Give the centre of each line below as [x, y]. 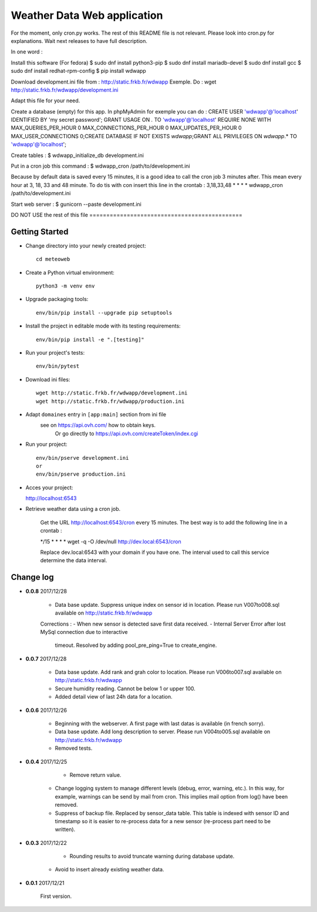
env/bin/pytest [58, 366]
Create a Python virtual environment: [70, 272]
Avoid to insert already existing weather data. [109, 870]
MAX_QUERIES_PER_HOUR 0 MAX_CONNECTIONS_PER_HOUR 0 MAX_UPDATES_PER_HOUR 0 [126, 128]
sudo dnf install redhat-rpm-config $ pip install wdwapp [78, 71]
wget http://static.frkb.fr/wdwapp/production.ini [110, 401]
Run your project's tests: [55, 353]
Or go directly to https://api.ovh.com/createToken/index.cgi [127, 433]
